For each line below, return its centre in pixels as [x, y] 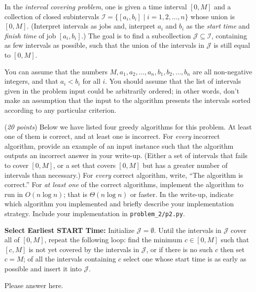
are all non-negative [222, 71]
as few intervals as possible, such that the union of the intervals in [105, 45]
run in [14, 194]
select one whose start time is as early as [185, 259]
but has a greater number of [185, 165]
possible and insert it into [43, 268]
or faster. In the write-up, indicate [182, 194]
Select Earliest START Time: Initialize [70, 230]
